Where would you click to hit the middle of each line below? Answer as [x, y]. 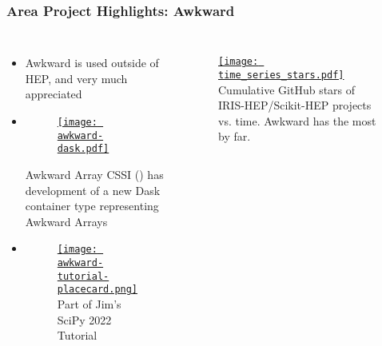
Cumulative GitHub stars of [287, 89]
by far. [235, 136]
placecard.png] [97, 290]
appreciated [54, 94]
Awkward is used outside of [92, 63]
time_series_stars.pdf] [281, 75]
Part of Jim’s [89, 303]
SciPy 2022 [84, 319]
